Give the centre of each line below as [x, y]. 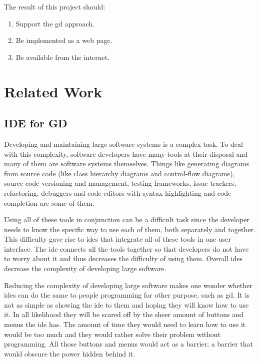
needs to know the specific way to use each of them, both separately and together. [130, 229]
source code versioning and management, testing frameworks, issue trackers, [120, 183]
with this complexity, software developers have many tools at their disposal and [126, 154]
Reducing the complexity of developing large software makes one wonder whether [128, 285]
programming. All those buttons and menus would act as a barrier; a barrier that [129, 344]
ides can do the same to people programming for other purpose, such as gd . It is [127, 295]
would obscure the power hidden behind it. [69, 353]
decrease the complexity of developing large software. [85, 268]
